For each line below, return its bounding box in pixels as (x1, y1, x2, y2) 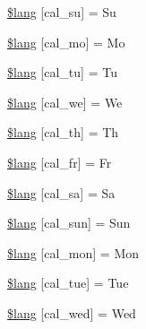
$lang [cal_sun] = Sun (7, 213, 131, 232)
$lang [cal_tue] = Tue (7, 273, 129, 292)
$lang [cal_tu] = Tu (7, 63, 117, 82)
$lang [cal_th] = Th (7, 123, 119, 142)
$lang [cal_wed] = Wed (7, 303, 136, 322)
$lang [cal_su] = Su (7, 3, 116, 21)
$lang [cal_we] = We (7, 92, 123, 111)
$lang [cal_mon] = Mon (7, 243, 140, 262)
